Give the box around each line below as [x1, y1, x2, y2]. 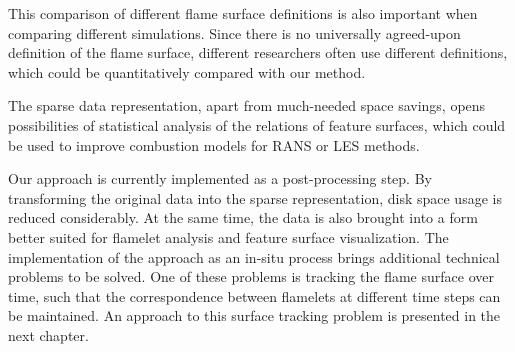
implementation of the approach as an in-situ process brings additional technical [8, 246, 500, 267]
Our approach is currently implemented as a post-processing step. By [8, 168, 432, 189]
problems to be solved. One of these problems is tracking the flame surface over [8, 266, 494, 287]
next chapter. [8, 324, 89, 345]
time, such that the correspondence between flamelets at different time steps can [8, 285, 501, 306]
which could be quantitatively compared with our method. [8, 61, 366, 82]
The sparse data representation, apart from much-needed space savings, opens [8, 95, 486, 116]
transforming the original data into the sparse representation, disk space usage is [8, 187, 502, 208]
